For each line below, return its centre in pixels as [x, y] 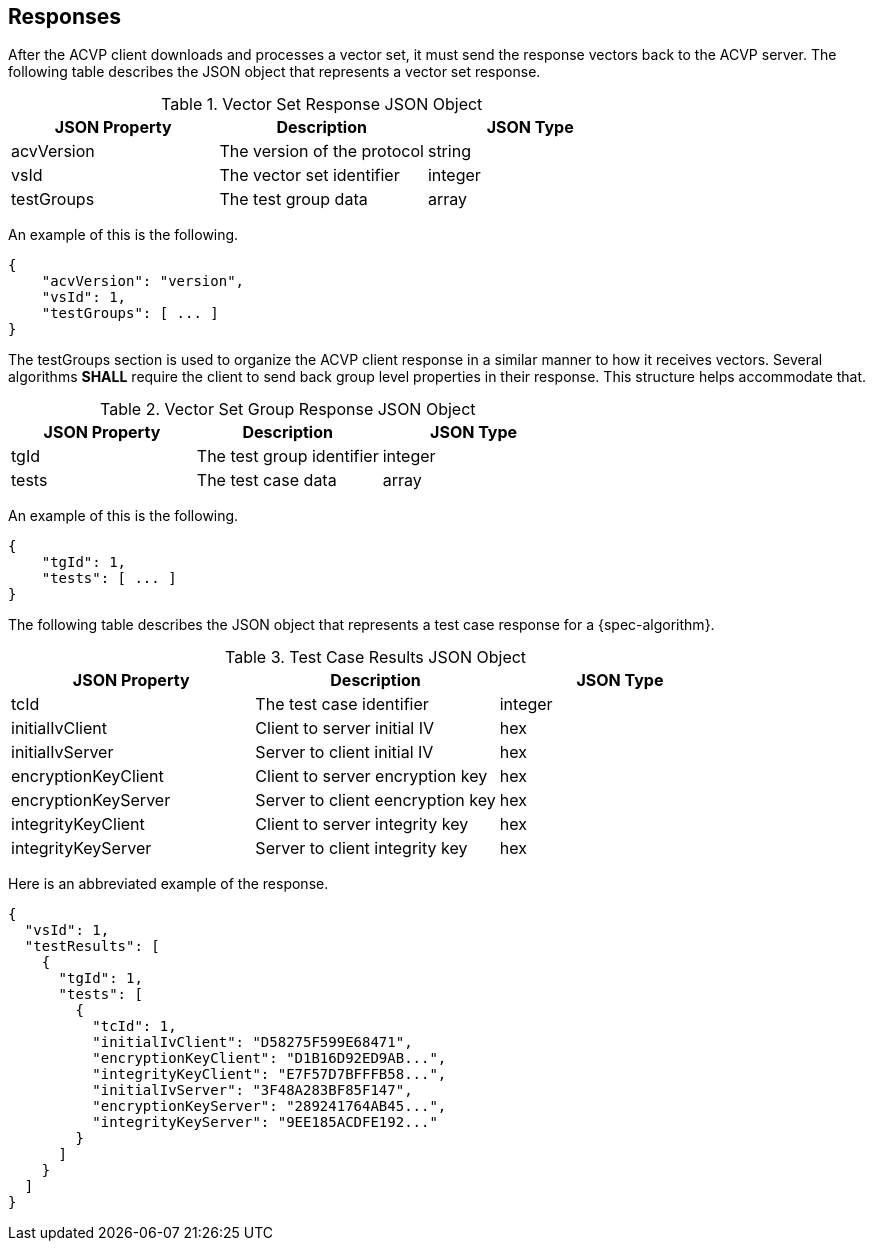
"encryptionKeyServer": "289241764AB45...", [269, 1106]
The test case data [266, 480]
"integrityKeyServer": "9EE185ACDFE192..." [265, 1122]
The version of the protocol [321, 151]
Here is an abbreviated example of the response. [168, 884]
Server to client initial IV [344, 752]
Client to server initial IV [345, 728]
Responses [65, 16]
